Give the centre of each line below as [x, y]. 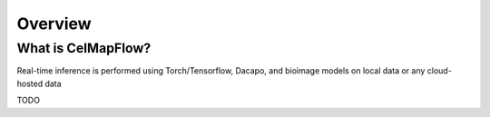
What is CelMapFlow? [84, 48]
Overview [54, 24]
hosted [30, 83]
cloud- [440, 71]
